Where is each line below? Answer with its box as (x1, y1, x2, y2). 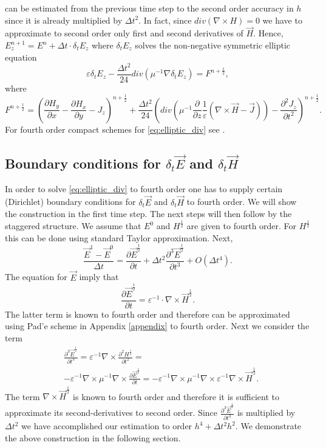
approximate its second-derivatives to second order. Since (5, 406, 218, 419)
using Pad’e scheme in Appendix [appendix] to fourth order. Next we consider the (5, 319, 310, 332)
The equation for (5, 270, 67, 283)
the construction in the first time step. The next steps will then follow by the (5, 207, 292, 220)
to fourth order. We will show (186, 195, 297, 208)
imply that (79, 270, 119, 283)
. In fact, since (138, 13, 192, 26)
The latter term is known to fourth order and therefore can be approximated (5, 307, 290, 320)
